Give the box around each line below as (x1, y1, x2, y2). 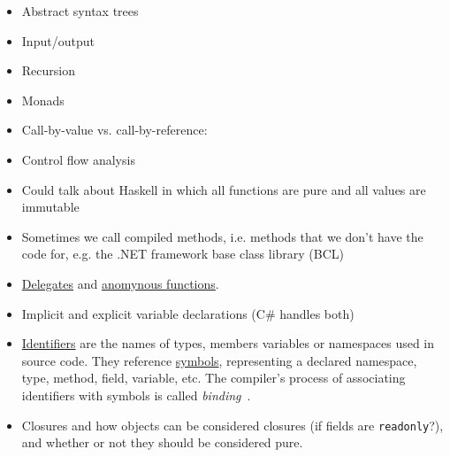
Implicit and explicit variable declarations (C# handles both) (21, 304, 355, 322)
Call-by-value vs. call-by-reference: (21, 120, 208, 139)
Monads (21, 90, 65, 109)
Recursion (21, 61, 75, 80)
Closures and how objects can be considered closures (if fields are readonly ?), (21, 415, 444, 434)
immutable (21, 198, 80, 216)
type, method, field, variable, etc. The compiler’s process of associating (21, 368, 406, 387)
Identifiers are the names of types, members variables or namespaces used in (21, 334, 435, 352)
